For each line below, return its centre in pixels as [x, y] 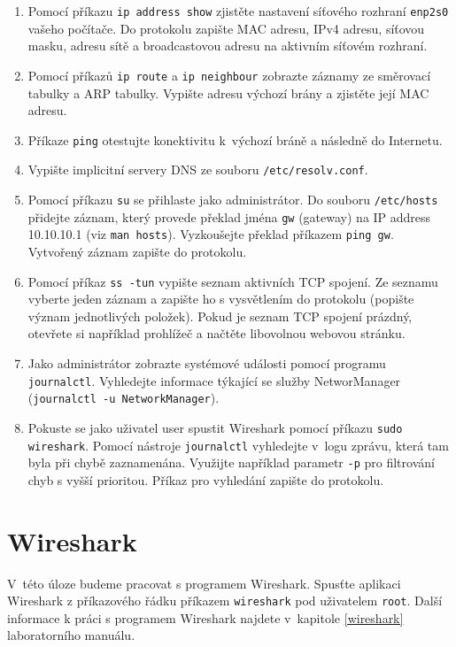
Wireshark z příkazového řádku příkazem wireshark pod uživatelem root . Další [225, 601]
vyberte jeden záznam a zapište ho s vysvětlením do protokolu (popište [221, 299]
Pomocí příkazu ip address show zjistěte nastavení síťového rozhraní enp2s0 [238, 11]
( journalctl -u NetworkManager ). [124, 398]
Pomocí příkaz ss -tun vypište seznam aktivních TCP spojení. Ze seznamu [233, 281]
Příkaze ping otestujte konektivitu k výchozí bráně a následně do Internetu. [235, 139]
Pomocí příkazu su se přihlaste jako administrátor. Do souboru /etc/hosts [233, 199]
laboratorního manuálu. [71, 635]
